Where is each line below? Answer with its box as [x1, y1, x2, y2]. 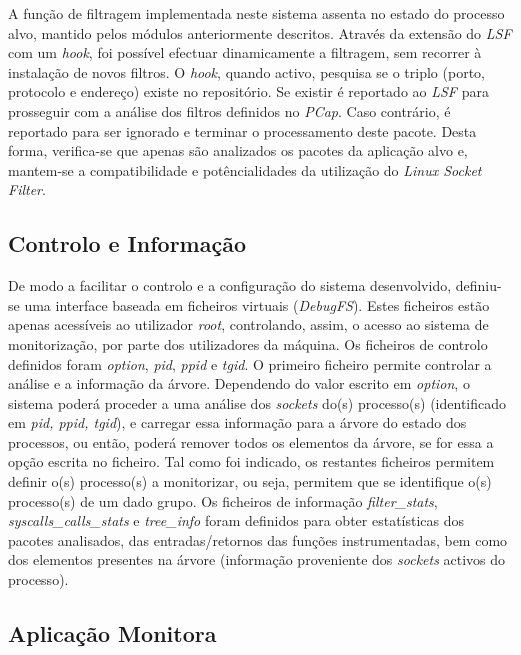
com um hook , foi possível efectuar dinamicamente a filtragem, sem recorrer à [8, 42, 482, 63]
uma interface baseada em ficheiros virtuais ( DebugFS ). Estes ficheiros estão [24, 294, 490, 315]
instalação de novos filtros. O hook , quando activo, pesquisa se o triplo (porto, [8, 61, 485, 82]
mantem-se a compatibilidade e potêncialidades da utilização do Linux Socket [8, 159, 482, 180]
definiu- [455, 275, 502, 296]
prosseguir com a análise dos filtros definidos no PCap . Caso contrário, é [8, 100, 451, 121]
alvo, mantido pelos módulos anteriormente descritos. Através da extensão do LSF [8, 22, 512, 43]
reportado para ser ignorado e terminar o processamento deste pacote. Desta [8, 120, 477, 141]
